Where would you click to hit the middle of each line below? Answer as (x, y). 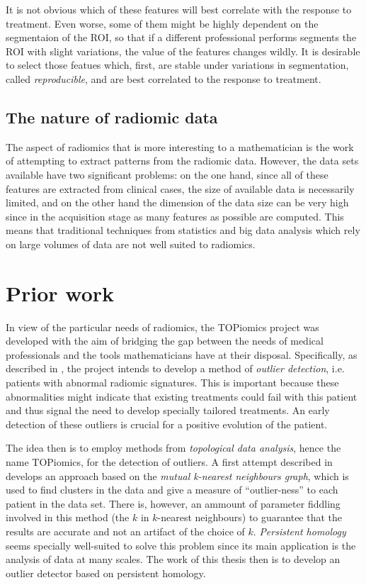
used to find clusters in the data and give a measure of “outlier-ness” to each (172, 490)
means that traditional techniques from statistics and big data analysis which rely (183, 230)
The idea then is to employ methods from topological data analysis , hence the (173, 448)
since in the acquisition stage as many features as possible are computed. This (175, 216)
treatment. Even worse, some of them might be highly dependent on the (162, 23)
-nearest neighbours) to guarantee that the (250, 517)
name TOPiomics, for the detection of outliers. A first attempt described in (169, 461)
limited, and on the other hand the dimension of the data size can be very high (177, 202)
